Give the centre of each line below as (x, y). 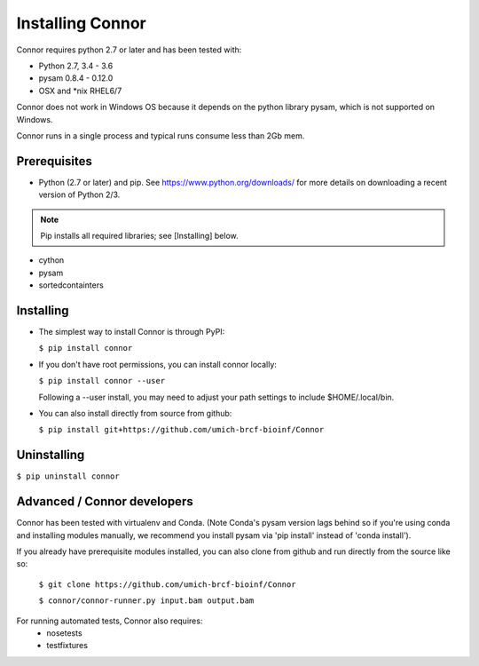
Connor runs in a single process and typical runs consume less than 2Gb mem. (161, 135)
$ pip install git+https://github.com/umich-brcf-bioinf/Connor (181, 430)
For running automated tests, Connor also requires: (110, 621)
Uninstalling (51, 455)
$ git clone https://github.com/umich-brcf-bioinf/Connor (167, 584)
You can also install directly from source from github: (135, 413)
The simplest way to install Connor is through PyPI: (132, 332)
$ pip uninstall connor (68, 476)
